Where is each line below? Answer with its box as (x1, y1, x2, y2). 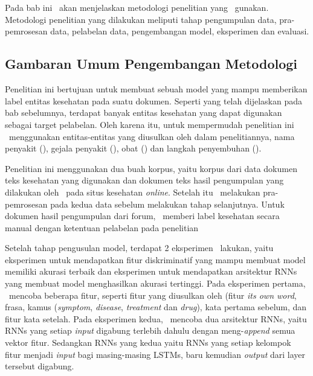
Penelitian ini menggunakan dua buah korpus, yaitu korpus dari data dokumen (5, 162, 297, 174)
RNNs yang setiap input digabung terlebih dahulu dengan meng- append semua (5, 324, 295, 337)
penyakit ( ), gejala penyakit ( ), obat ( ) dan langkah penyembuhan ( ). (5, 142, 262, 155)
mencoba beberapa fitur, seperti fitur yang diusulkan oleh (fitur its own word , (8, 288, 297, 301)
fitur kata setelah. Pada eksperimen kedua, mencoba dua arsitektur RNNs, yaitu (5, 312, 307, 325)
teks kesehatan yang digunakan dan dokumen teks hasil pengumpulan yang (5, 174, 284, 186)
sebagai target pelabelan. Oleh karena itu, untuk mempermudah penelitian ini (5, 118, 294, 130)
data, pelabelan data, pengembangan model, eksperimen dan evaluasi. (50, 25, 309, 37)
